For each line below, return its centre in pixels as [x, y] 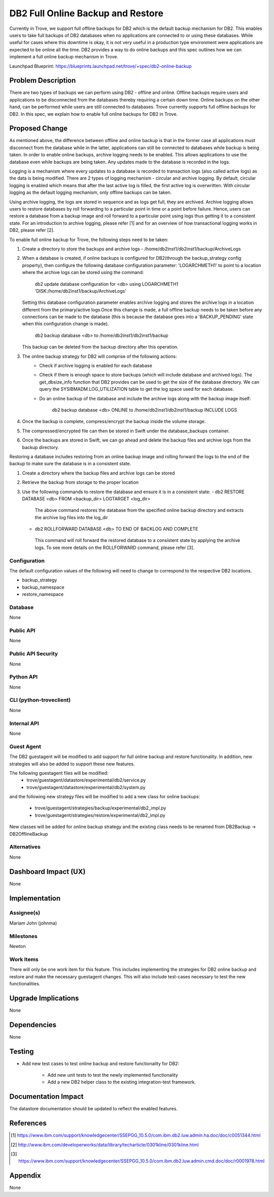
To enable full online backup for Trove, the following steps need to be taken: [89, 240]
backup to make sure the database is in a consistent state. [70, 464]
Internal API [24, 723]
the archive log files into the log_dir [72, 517]
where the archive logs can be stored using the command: [83, 272]
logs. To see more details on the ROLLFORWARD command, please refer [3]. [115, 548]
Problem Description [43, 80]
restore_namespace [43, 594]
